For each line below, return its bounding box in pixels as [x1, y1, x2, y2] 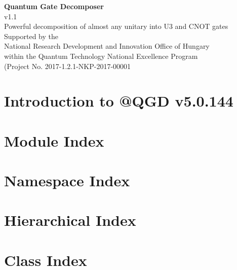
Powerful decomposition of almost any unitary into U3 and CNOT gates [4, 21, 228, 31]
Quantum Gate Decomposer [4, 1, 104, 11]
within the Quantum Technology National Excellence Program [4, 50, 198, 61]
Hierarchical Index [4, 210, 136, 230]
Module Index [4, 130, 104, 151]
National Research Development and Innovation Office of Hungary [4, 41, 210, 51]
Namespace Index [4, 170, 130, 191]
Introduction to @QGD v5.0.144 [4, 90, 233, 111]
